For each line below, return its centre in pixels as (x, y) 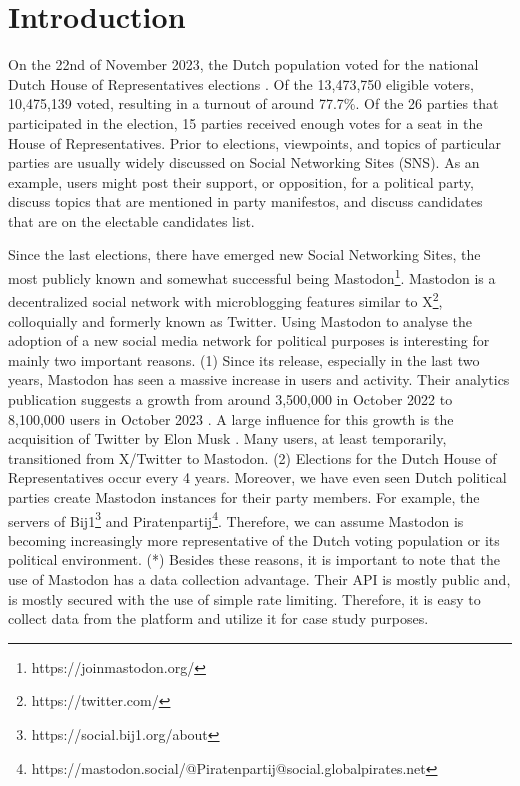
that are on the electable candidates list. (131, 220)
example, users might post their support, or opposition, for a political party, (241, 181)
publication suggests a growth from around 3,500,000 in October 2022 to (230, 398)
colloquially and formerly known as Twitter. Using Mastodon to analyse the (240, 320)
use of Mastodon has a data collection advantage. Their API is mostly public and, (259, 578)
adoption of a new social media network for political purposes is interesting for (249, 340)
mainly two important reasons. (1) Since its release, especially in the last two (244, 359)
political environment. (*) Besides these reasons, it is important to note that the (254, 559)
